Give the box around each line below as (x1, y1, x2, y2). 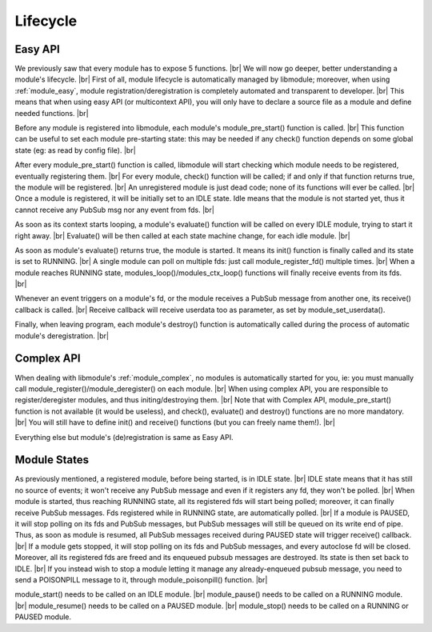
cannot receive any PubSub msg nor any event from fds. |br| (14, 205, 215, 214)
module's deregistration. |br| (14, 330, 110, 340)
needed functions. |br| (14, 108, 89, 118)
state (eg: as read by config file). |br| (14, 145, 136, 155)
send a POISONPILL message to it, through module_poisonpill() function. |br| (14, 574, 268, 584)
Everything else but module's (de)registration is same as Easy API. (14, 432, 234, 442)
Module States (14, 453, 90, 467)
